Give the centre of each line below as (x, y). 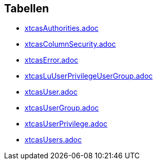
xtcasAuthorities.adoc (62, 28)
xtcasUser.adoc (51, 92)
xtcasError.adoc (52, 60)
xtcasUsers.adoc (53, 140)
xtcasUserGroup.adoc (62, 108)
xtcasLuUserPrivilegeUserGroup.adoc (89, 76)
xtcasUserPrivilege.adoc (66, 124)
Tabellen (27, 8)
